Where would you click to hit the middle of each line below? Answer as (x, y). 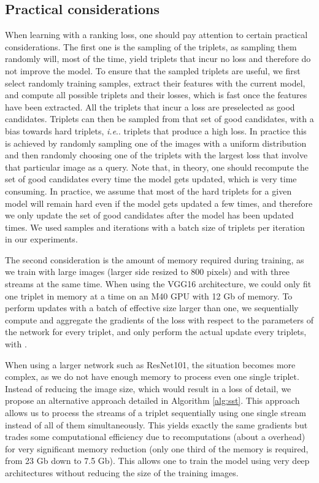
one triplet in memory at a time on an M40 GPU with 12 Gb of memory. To (149, 296)
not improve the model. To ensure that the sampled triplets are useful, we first (153, 70)
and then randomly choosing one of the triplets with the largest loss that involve (156, 155)
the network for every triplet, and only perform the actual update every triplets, (156, 332)
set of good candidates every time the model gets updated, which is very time (151, 179)
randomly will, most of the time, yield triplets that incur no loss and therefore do (158, 59)
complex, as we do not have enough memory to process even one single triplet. (152, 377)
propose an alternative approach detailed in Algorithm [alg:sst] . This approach (152, 400)
